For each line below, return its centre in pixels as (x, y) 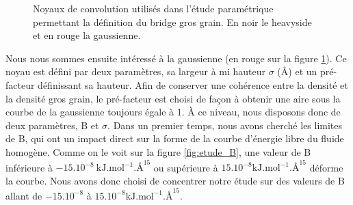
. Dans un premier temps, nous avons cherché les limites (225, 125)
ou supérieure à (186, 167)
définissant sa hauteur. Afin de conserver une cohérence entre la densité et (193, 84)
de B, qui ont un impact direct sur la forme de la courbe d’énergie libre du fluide (175, 138)
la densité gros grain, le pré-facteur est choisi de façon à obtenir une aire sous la (173, 98)
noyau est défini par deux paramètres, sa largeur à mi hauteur (136, 71)
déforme (326, 167)
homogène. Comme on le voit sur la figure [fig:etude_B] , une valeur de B (158, 151)
